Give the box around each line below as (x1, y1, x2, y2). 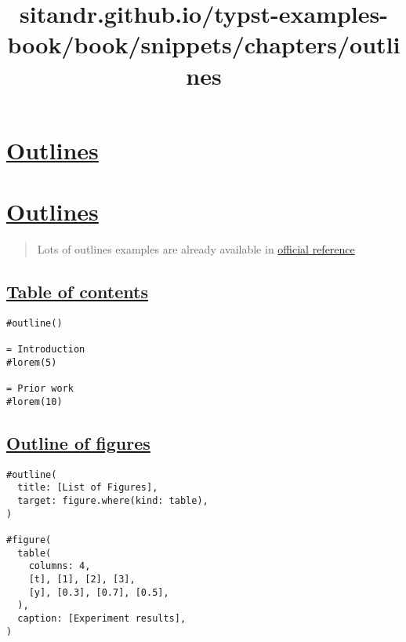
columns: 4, (28, 560, 91, 572)
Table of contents (6, 279, 148, 304)
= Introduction (6, 344, 85, 356)
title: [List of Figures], (17, 482, 158, 494)
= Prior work (6, 383, 74, 395)
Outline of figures (6, 430, 150, 454)
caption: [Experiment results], (17, 612, 187, 624)
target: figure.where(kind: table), (17, 494, 208, 506)
